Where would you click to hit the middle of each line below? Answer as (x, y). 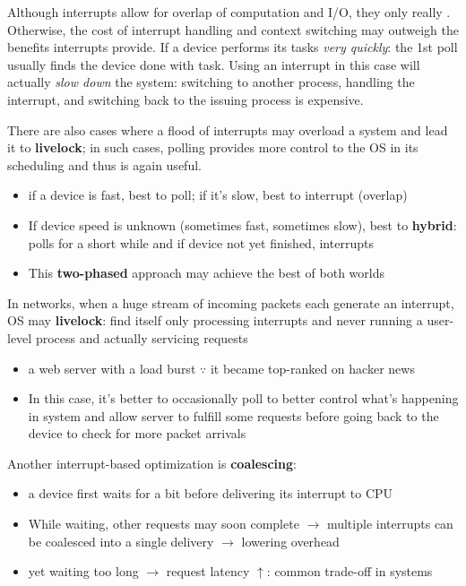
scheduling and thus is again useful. (104, 164)
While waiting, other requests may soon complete (164, 524)
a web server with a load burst (112, 368)
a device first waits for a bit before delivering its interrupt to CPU (211, 493)
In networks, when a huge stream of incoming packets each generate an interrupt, (231, 302)
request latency (208, 571)
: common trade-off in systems (349, 571)
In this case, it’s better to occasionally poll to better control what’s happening (243, 398)
